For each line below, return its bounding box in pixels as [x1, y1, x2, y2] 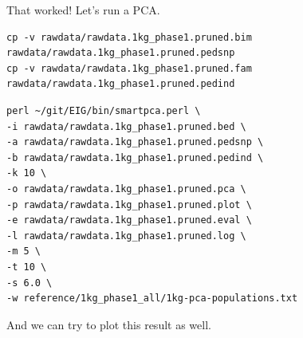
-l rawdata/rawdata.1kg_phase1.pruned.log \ [6, 230, 246, 242]
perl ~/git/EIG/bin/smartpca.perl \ [6, 104, 201, 116]
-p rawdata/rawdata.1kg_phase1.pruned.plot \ [6, 198, 252, 210]
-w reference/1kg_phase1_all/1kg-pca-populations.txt [6, 293, 298, 305]
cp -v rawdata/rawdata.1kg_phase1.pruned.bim [6, 31, 252, 43]
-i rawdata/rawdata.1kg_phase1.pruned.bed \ [6, 120, 246, 132]
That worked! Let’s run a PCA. [6, 2, 160, 18]
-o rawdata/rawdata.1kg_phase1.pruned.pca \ [6, 183, 246, 195]
